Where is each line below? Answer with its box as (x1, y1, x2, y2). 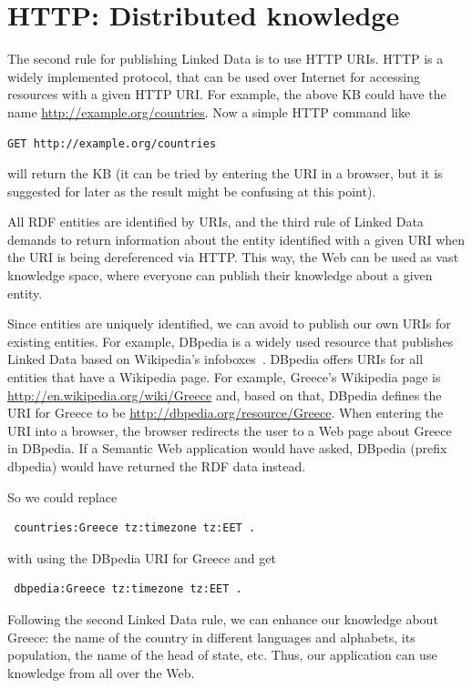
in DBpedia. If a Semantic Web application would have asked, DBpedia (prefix (7, 439, 447, 458)
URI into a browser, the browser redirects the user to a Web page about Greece (7, 420, 452, 440)
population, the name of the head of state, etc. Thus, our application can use (7, 645, 437, 664)
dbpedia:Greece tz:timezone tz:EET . (14, 582, 242, 596)
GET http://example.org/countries (7, 137, 217, 150)
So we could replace (7, 487, 118, 506)
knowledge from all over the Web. (7, 663, 195, 682)
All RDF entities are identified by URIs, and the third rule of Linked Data (7, 212, 424, 231)
